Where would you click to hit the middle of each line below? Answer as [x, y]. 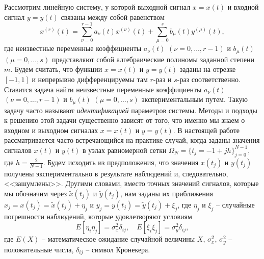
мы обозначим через [35, 193]
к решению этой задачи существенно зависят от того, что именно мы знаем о [125, 120]
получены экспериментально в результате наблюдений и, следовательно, [116, 173]
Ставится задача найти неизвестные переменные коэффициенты [103, 89]
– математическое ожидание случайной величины [118, 239]
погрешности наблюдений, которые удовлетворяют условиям [98, 216]
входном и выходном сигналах [51, 130]
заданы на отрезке [208, 69]
